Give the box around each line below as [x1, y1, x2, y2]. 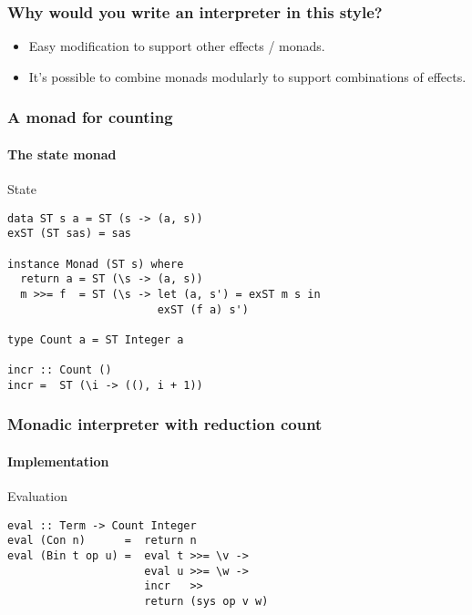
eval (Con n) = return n [7, 534, 197, 548]
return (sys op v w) [144, 595, 269, 609]
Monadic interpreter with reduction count [7, 413, 323, 436]
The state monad [7, 144, 117, 163]
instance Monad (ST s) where [7, 257, 184, 271]
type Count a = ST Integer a [7, 333, 184, 346]
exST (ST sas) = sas [7, 227, 132, 241]
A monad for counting [7, 106, 173, 128]
